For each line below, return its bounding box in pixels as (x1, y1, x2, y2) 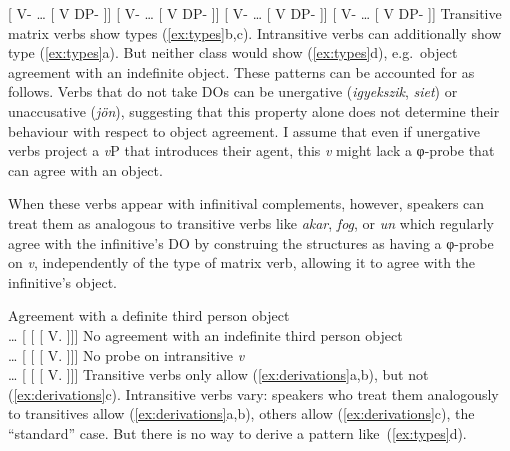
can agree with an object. (8, 159, 163, 180)
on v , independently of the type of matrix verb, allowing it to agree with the (8, 252, 476, 273)
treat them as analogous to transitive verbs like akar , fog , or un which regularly (8, 212, 495, 233)
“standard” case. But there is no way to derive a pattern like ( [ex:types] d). (8, 422, 467, 443)
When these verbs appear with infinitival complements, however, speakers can (8, 193, 485, 214)
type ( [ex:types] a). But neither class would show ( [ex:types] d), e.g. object (8, 42, 458, 63)
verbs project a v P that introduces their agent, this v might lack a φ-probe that (8, 140, 495, 161)
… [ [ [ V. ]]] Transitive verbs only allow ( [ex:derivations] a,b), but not (8, 364, 429, 385)
